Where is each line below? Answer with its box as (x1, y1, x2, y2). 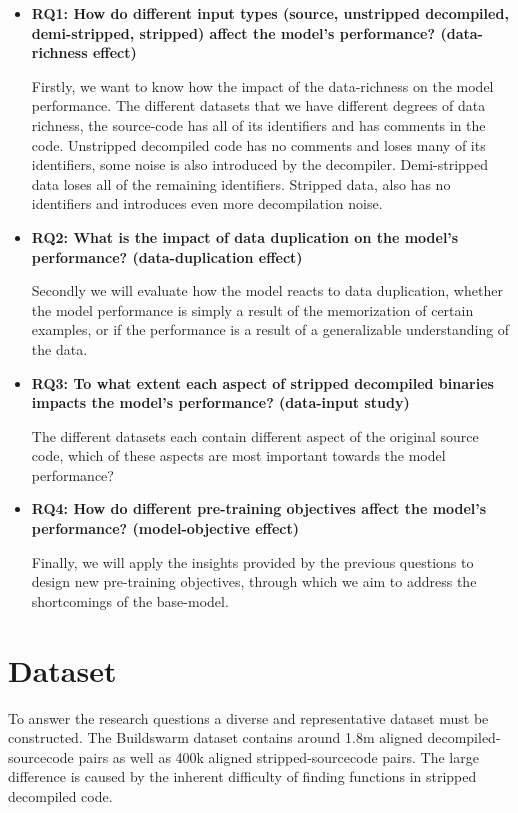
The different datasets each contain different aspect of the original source (31, 425, 479, 446)
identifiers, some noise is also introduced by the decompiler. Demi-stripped (31, 154, 488, 175)
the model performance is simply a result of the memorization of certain (31, 299, 474, 320)
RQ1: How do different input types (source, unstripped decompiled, (31, 3, 509, 23)
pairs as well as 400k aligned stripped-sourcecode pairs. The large (78, 746, 479, 767)
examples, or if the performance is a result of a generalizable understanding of (31, 319, 510, 340)
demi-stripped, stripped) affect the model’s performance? (31, 22, 436, 43)
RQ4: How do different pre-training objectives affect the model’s (31, 498, 487, 519)
